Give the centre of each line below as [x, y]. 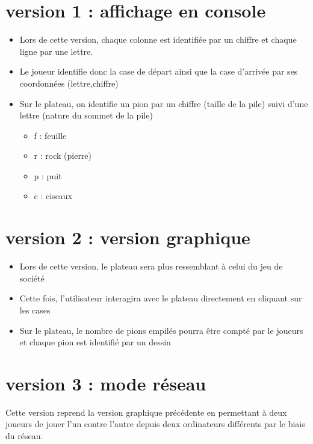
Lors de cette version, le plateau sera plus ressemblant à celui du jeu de [151, 266]
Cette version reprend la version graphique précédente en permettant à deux [146, 412]
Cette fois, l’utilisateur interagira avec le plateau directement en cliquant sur [161, 298]
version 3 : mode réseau [106, 383]
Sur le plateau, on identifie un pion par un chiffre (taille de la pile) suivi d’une [164, 103]
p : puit [48, 175]
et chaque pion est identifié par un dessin [95, 342]
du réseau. [24, 436]
